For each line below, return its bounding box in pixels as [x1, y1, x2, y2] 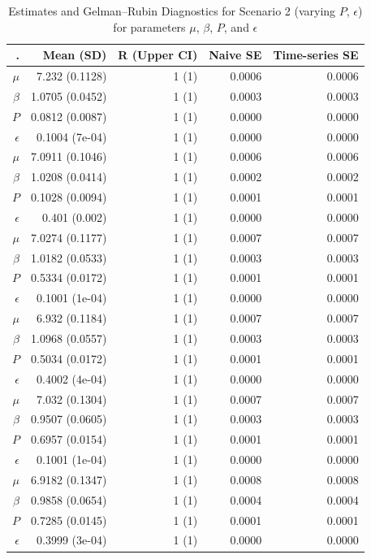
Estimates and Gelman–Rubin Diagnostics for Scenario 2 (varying [8, 2, 336, 19]
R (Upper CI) [118, 46, 198, 63]
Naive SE [209, 46, 262, 63]
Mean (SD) [42, 46, 107, 63]
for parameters [113, 18, 186, 35]
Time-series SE [273, 46, 359, 63]
